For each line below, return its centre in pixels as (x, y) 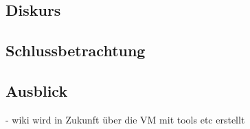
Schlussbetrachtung (76, 50)
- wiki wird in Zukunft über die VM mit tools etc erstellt (125, 119)
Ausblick (37, 90)
